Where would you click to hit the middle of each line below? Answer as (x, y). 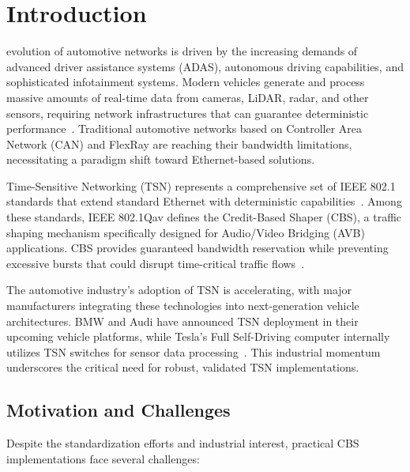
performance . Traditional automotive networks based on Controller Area (184, 128)
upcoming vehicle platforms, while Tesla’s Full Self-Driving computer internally (198, 336)
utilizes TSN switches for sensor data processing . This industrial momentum (194, 351)
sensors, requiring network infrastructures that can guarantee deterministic (188, 113)
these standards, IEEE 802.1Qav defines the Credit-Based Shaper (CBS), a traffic (204, 217)
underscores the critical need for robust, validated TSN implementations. (183, 367)
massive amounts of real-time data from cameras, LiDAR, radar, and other (188, 97)
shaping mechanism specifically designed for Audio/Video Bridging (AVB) (186, 232)
